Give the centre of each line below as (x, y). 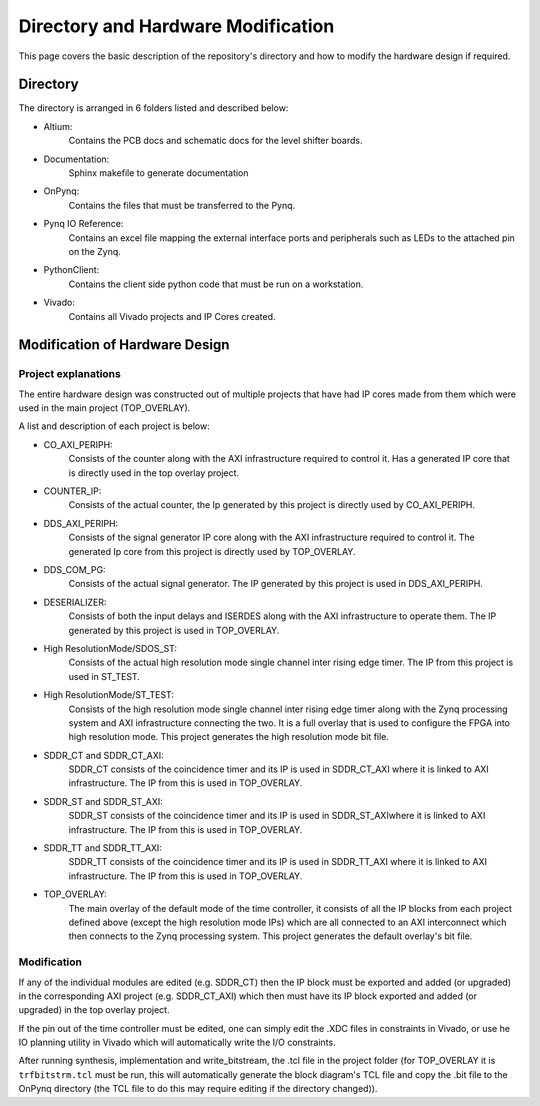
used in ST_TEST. (104, 676)
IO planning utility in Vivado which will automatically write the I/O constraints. (177, 1042)
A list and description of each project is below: (114, 426)
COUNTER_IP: (72, 491)
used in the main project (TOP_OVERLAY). (104, 408)
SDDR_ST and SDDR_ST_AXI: (103, 801)
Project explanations (70, 374)
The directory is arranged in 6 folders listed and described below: (153, 108)
